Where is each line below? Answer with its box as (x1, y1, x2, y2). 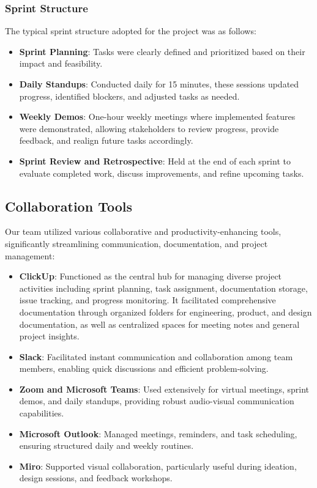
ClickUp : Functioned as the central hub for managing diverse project (19, 270, 282, 283)
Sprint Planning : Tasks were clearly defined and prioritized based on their (19, 45, 305, 57)
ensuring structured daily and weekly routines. (19, 439, 194, 452)
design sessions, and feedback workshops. (19, 471, 173, 484)
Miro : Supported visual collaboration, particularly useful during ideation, (19, 459, 297, 472)
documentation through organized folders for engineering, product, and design (19, 305, 312, 318)
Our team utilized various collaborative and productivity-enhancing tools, (5, 225, 282, 238)
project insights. (19, 330, 80, 342)
